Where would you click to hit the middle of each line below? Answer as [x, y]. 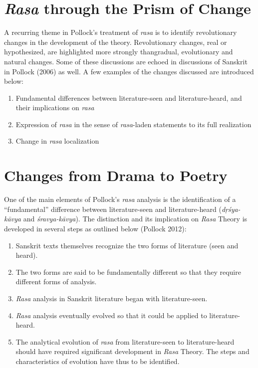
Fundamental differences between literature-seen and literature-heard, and [129, 97]
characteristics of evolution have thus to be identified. [98, 361]
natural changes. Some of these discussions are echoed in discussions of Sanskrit [126, 61]
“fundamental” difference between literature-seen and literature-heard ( [113, 209]
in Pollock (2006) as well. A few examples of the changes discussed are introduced [129, 71]
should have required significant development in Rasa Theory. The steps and [132, 351]
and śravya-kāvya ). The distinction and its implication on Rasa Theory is [135, 219]
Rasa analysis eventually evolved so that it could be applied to [111, 315]
